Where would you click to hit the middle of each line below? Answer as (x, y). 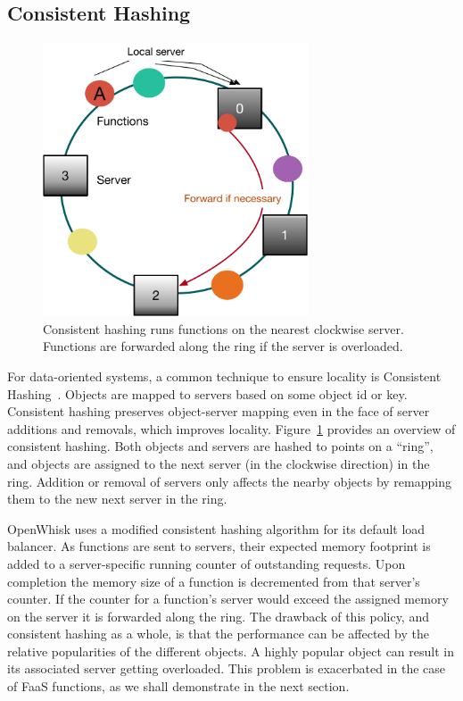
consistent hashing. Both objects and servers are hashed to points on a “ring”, (220, 446)
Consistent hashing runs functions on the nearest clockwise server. (223, 328)
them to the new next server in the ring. (117, 499)
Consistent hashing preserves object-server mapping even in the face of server (219, 411)
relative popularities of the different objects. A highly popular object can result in (231, 651)
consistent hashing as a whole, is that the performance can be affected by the (218, 634)
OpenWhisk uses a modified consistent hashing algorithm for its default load (216, 528)
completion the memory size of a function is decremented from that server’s (214, 581)
